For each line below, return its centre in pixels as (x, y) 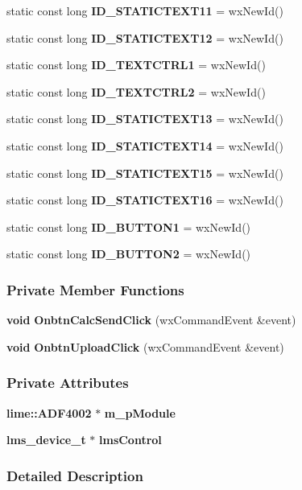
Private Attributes (68, 383)
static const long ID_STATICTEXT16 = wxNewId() (145, 200)
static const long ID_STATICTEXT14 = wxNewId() (145, 145)
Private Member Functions (95, 289)
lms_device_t (46, 440)
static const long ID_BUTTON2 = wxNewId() (129, 254)
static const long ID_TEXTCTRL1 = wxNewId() (136, 65)
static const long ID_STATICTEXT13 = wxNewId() (145, 119)
